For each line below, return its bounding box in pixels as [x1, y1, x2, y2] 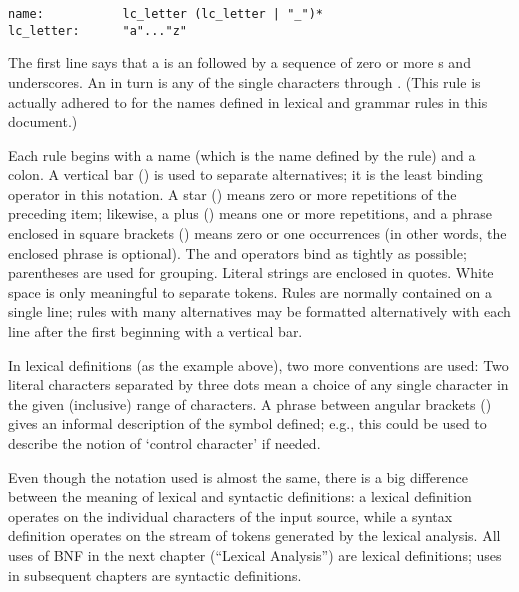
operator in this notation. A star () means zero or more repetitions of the [8, 183, 457, 204]
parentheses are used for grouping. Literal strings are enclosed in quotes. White [8, 262, 494, 283]
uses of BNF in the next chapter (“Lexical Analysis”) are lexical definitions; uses [8, 544, 502, 565]
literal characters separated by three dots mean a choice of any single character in [8, 374, 509, 395]
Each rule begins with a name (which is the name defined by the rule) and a [8, 144, 476, 165]
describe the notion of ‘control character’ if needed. [8, 433, 321, 453]
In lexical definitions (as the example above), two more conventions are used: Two [8, 354, 509, 375]
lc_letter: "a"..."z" [8, 23, 187, 38]
